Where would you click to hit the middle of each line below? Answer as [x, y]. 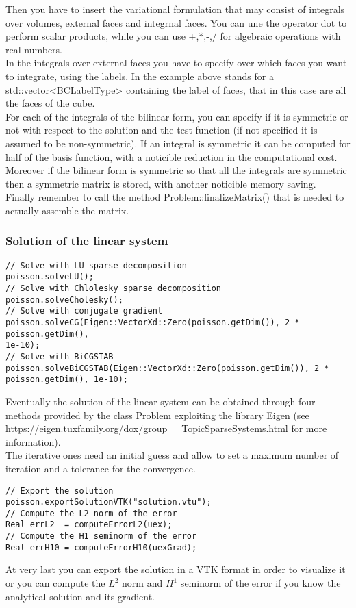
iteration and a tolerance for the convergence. [101, 468]
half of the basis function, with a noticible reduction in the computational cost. [171, 156]
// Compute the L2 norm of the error [91, 513]
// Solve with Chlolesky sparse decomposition [113, 289]
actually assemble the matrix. [67, 210]
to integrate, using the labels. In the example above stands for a [140, 76]
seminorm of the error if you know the [260, 583]
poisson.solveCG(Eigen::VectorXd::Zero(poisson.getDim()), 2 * [153, 322]
